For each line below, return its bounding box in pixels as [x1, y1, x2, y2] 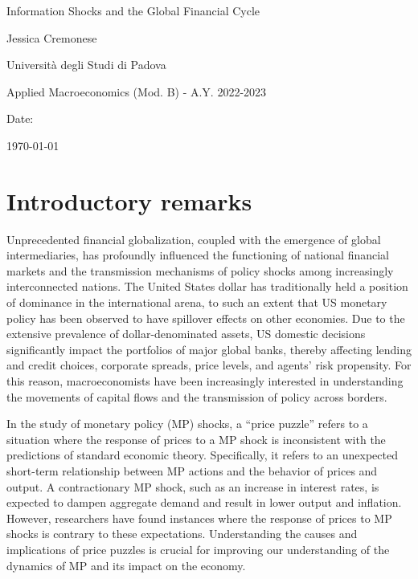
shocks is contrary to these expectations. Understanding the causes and [6, 525, 358, 542]
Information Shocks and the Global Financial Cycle [6, 2, 260, 18]
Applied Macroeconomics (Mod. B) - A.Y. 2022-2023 [6, 83, 267, 100]
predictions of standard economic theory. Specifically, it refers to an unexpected [6, 446, 398, 463]
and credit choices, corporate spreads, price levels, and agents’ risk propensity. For [6, 357, 412, 373]
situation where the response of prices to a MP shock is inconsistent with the [6, 430, 386, 447]
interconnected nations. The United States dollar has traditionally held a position [6, 278, 408, 295]
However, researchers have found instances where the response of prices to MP [6, 509, 392, 526]
